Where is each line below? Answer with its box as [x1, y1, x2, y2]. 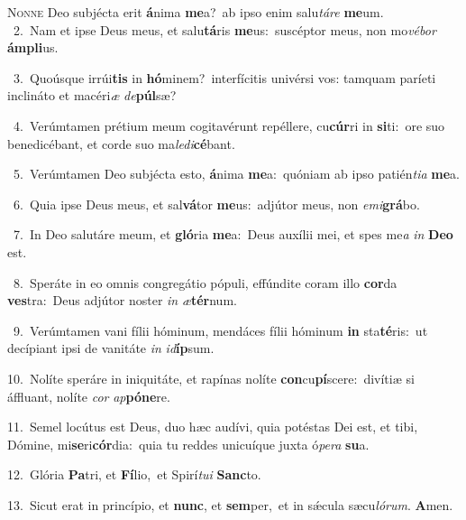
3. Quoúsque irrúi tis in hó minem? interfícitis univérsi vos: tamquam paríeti [13, 68, 436, 87]
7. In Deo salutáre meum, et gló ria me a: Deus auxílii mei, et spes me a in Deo [13, 225, 453, 244]
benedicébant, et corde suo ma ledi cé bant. [7, 134, 235, 153]
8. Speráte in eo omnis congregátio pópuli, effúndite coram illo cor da [13, 273, 397, 292]
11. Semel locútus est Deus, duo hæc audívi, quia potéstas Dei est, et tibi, [7, 417, 418, 436]
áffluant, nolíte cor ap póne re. [7, 386, 170, 405]
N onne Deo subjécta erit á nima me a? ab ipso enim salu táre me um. [7, 3, 384, 21]
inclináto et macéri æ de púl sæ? [7, 86, 177, 105]
